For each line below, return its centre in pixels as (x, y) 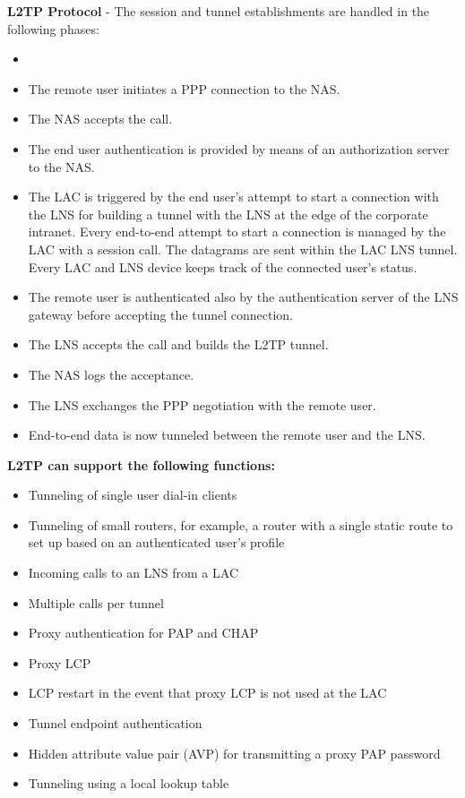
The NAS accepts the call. (100, 119)
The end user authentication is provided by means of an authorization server (239, 148)
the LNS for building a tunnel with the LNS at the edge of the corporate (228, 214)
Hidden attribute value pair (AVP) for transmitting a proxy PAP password (234, 753)
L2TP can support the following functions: (141, 464)
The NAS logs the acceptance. (111, 374)
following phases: (53, 28)
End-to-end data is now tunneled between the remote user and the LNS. (227, 435)
